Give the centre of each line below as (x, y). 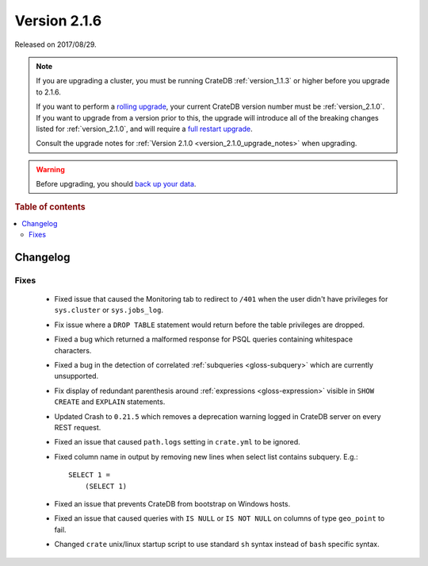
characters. (73, 350)
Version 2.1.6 (58, 21)
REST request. (78, 427)
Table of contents (50, 207)
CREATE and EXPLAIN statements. (110, 402)
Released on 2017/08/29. (55, 44)
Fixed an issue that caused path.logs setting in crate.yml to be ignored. (177, 442)
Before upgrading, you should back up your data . (116, 184)
